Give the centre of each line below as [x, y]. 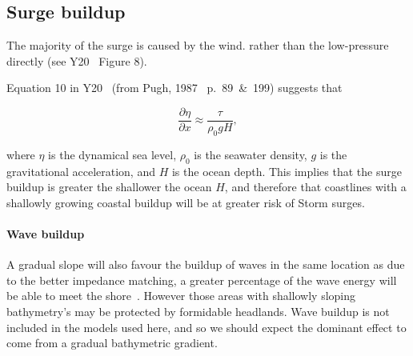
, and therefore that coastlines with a [315, 187]
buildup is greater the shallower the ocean [109, 187]
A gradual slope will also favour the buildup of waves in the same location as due [206, 264]
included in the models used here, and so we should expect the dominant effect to [206, 327]
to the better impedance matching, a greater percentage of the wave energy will [202, 280]
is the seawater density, [251, 154]
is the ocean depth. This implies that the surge [287, 171]
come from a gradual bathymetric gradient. [112, 343]
